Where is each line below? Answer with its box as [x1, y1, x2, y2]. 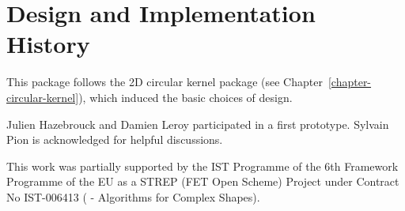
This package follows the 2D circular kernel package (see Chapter [6, 73, 323, 90]
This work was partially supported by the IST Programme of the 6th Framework [6, 157, 399, 174]
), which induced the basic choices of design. [78, 89, 293, 105]
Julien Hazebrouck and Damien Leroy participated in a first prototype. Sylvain [6, 115, 389, 132]
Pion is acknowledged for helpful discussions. [6, 131, 223, 148]
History [6, 28, 90, 60]
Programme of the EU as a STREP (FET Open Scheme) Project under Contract [6, 173, 399, 190]
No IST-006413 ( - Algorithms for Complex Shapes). [6, 188, 260, 205]
